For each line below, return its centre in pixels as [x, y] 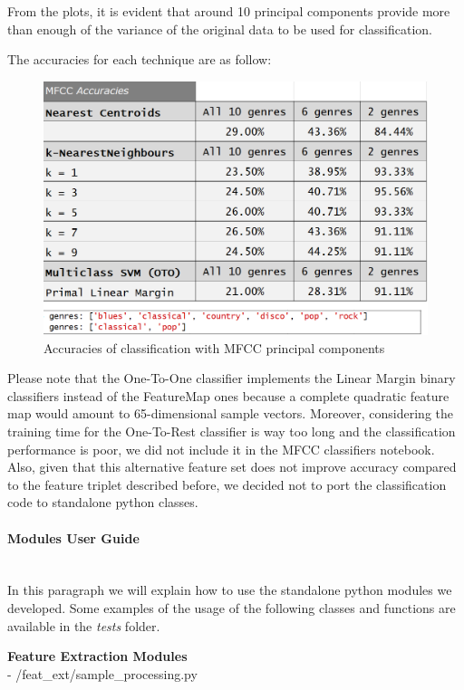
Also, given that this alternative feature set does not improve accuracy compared [232, 467]
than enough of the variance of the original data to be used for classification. [220, 29]
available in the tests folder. [84, 625]
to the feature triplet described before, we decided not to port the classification [227, 484]
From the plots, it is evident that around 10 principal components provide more [229, 11]
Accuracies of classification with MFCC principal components [214, 347]
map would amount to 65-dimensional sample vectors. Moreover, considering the [230, 413]
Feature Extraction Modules [97, 656]
